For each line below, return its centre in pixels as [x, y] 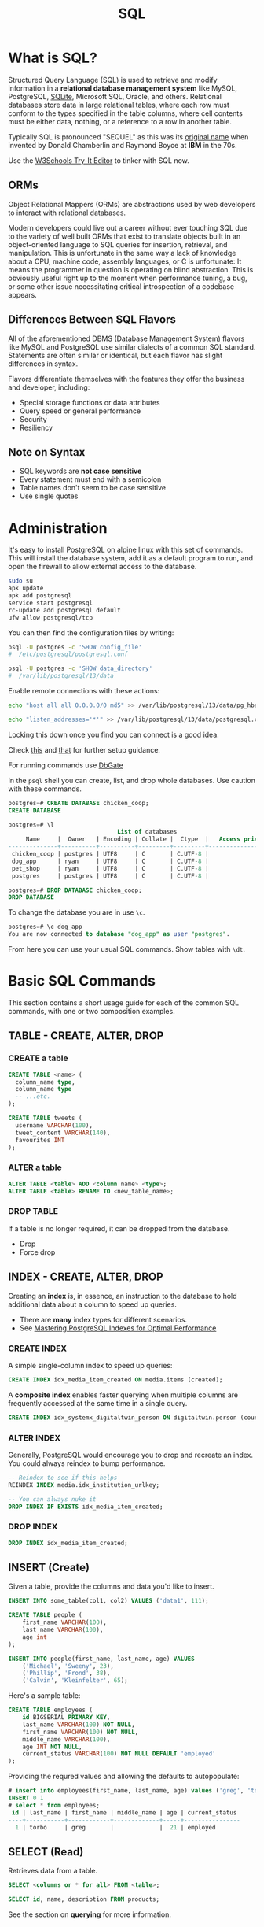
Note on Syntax [47, 452]
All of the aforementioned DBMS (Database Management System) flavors [126, 338]
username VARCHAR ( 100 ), [54, 1125]
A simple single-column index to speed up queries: [90, 1365]
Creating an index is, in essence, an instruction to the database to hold [123, 1296]
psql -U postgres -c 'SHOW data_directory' [81, 669]
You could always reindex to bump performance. [87, 1463]
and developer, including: [49, 387]
